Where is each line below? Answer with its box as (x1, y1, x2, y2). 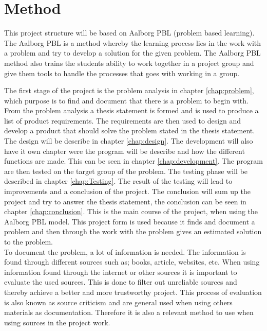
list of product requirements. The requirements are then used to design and (4, 115, 241, 126)
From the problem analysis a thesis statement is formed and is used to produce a (4, 105, 259, 116)
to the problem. (4, 236, 53, 247)
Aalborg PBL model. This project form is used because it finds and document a (4, 216, 255, 227)
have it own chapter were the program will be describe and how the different (4, 145, 245, 156)
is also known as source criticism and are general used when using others (4, 297, 233, 307)
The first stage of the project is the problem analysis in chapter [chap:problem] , (4, 85, 254, 96)
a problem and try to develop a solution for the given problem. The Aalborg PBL (4, 47, 261, 58)
